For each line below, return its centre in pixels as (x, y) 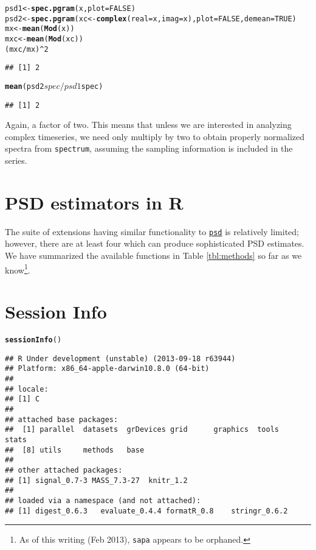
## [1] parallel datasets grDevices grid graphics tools (142, 430)
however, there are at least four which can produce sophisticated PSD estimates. (155, 243)
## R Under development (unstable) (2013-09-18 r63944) (120, 358)
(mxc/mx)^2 (27, 49)
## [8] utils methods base (75, 450)
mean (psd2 (25, 86)
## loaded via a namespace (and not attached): (103, 500)
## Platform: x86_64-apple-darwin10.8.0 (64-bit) (107, 369)
